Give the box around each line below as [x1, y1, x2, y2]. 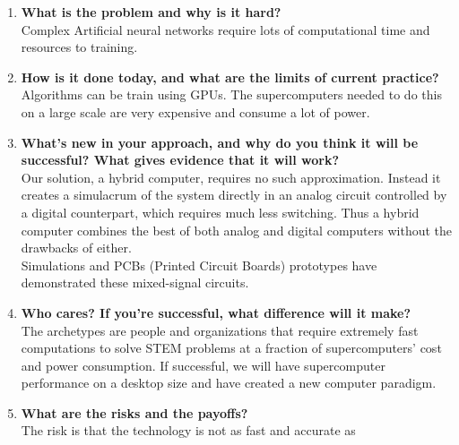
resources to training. [21, 38, 138, 56]
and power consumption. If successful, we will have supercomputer [21, 355, 385, 374]
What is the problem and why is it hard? [21, 3, 281, 21]
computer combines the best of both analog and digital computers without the [21, 220, 453, 239]
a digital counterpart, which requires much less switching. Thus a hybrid [21, 202, 420, 221]
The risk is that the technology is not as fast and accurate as [21, 421, 356, 440]
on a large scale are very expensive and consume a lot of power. [21, 102, 370, 121]
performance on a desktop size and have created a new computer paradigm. [21, 373, 437, 392]
